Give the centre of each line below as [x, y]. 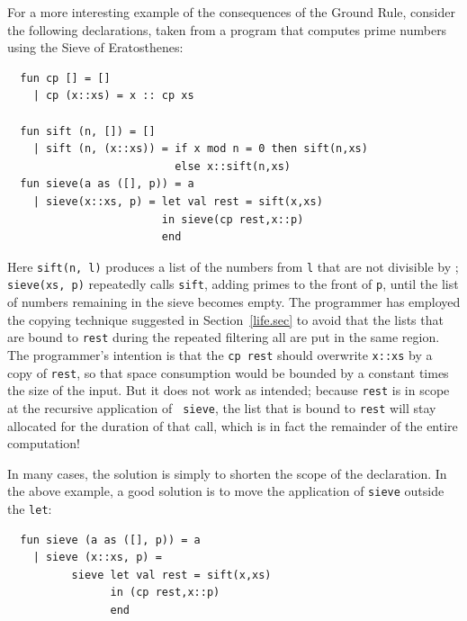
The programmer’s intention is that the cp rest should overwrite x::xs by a [220, 354]
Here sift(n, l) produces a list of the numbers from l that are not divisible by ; [233, 266]
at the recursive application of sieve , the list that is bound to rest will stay [222, 407]
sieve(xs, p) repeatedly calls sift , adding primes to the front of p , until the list [233, 284]
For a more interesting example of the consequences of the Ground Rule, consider [231, 12]
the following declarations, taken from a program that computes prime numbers [227, 29]
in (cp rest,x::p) [165, 593]
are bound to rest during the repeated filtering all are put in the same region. [224, 337]
